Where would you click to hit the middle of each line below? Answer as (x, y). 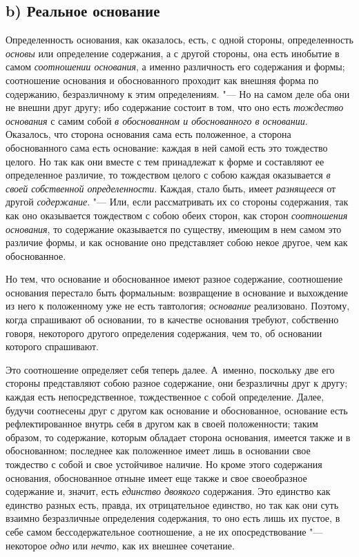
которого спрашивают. (52, 346)
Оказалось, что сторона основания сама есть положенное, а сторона (148, 134)
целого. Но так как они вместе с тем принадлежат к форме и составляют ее (165, 161)
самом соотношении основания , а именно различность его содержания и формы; (175, 67)
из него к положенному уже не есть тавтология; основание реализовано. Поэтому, (178, 306)
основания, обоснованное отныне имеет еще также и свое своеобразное (156, 477)
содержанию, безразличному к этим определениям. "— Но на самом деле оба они (178, 93)
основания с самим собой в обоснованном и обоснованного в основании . (157, 120)
